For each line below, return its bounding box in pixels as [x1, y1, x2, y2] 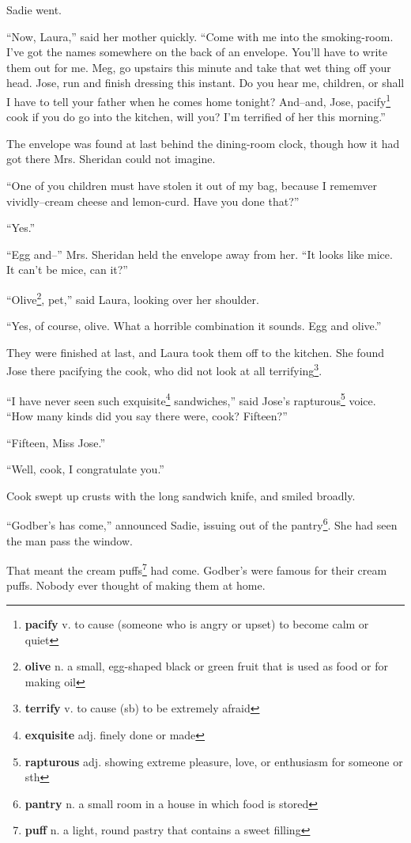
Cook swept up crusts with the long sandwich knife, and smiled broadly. [6, 487, 356, 503]
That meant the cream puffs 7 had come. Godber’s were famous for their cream [6, 560, 387, 578]
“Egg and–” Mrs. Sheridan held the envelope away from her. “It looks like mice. [6, 245, 393, 262]
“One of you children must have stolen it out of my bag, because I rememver [6, 177, 377, 193]
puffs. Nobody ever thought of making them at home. [6, 577, 266, 594]
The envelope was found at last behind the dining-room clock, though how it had [6, 135, 400, 151]
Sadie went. [6, 2, 62, 17]
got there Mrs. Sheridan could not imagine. [6, 150, 216, 167]
